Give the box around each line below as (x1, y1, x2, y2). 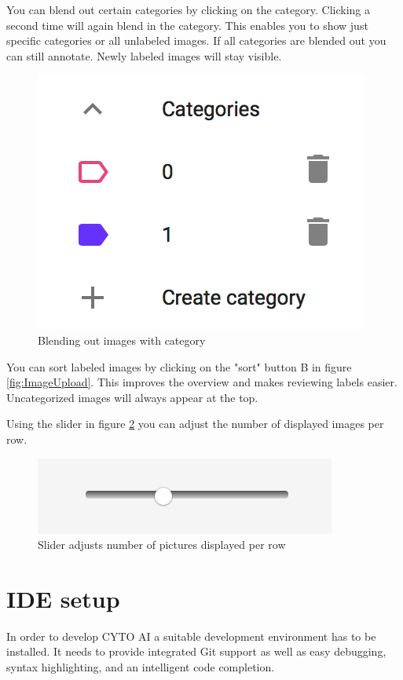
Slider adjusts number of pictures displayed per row (38, 536, 286, 553)
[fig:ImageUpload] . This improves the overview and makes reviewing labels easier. (6, 374, 398, 390)
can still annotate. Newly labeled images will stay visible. (6, 47, 282, 64)
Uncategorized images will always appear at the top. (6, 389, 258, 405)
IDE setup (6, 582, 120, 614)
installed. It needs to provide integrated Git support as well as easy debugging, (6, 643, 387, 660)
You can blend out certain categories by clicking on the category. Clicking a (6, 2, 370, 17)
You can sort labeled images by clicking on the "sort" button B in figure (6, 358, 352, 375)
